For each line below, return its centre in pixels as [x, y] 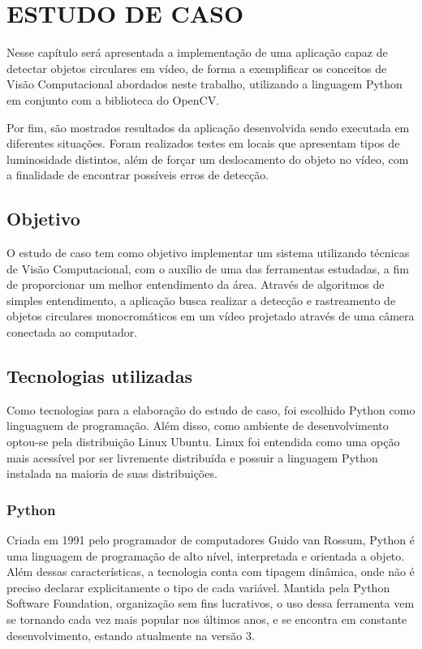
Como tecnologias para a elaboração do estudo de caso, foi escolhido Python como [211, 409]
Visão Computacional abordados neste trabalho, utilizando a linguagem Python [205, 84]
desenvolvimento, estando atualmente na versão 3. [131, 635]
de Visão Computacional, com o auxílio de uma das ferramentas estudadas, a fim [208, 268]
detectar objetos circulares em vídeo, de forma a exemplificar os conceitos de [197, 68]
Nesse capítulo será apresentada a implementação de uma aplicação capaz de [197, 52]
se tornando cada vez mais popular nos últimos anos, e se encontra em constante [207, 619]
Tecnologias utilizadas [100, 376]
